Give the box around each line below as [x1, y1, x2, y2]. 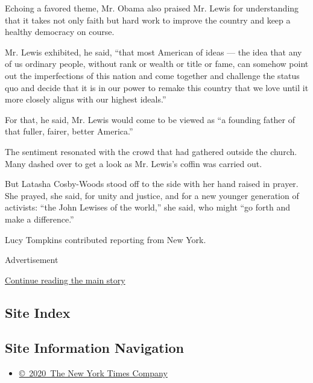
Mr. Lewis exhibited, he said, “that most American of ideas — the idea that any [5, 45, 302, 58]
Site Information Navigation [5, 338, 184, 357]
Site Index [5, 303, 71, 321]
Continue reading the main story [5, 273, 125, 286]
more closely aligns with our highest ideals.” [5, 93, 166, 106]
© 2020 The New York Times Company [19, 367, 168, 379]
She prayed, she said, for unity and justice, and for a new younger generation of [5, 189, 299, 201]
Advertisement [5, 253, 58, 266]
